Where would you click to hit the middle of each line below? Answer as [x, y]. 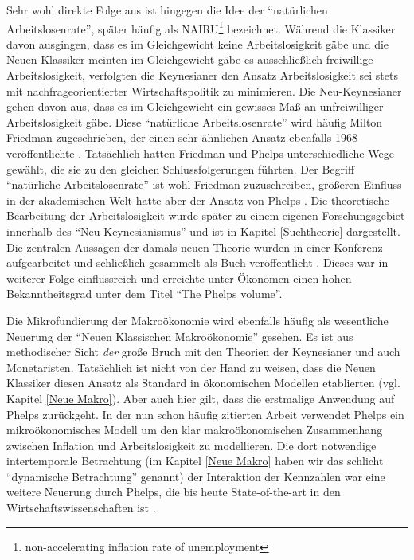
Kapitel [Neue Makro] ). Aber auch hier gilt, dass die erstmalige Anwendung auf [201, 398]
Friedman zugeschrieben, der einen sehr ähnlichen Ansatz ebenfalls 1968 [182, 137]
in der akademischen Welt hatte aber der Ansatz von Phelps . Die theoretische [198, 200]
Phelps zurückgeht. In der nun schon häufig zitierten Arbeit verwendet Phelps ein [205, 414]
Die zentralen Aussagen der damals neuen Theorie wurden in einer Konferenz [195, 247]
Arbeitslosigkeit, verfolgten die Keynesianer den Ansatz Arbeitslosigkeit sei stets [202, 75]
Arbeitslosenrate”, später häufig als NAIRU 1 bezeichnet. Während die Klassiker [201, 27]
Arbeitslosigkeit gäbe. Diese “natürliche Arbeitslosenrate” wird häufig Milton [195, 121]
